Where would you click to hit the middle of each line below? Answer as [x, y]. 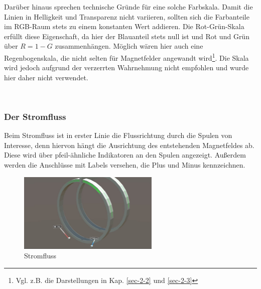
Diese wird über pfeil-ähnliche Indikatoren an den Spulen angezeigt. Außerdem [125, 155]
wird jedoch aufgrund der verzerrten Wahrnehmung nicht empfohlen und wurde [126, 67]
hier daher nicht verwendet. [46, 77]
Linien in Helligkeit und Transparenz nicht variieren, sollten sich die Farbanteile [127, 16]
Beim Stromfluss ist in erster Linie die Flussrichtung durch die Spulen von [118, 135]
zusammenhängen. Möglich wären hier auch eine [129, 46]
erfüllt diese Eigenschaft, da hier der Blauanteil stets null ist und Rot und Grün [127, 36]
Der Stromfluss [35, 116]
